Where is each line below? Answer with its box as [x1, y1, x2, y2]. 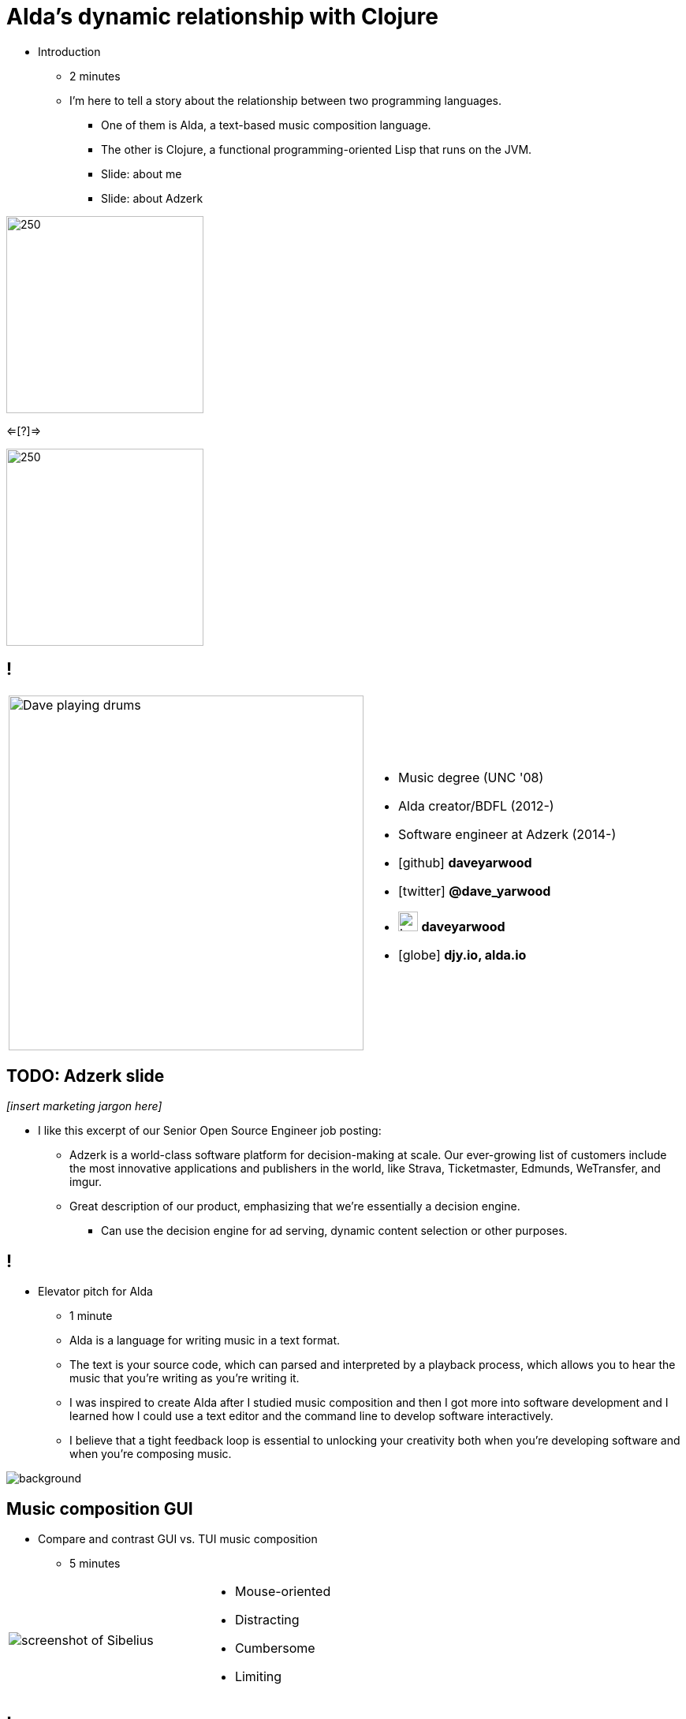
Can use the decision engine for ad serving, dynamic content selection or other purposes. [101, 1224, 568, 1238]
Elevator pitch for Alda [38, 1285, 153, 1299]
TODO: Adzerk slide [6, 1066, 165, 1087]
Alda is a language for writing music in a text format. [69, 1333, 341, 1348]
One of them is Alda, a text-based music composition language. [101, 117, 431, 132]
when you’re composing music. [69, 1447, 232, 1461]
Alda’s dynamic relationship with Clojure [6, 3, 438, 30]
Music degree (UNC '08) [398, 770, 544, 786]
